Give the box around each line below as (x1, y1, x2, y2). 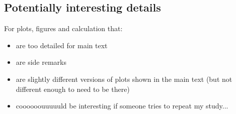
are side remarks (16, 57, 66, 67)
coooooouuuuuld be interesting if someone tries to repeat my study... (16, 100, 228, 111)
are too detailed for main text (16, 40, 108, 50)
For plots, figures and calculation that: (4, 23, 123, 34)
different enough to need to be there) (16, 83, 130, 94)
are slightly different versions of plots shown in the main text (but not (16, 73, 232, 84)
